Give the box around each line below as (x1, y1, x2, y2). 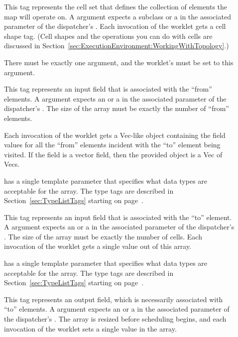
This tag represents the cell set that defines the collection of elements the (4, 1, 228, 11)
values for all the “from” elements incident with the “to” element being (4, 139, 221, 150)
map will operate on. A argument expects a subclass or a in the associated (4, 11, 231, 21)
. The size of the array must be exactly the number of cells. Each (4, 231, 202, 241)
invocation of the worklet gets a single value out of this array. (4, 241, 192, 251)
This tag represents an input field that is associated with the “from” (4, 84, 212, 94)
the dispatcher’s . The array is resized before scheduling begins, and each (4, 314, 227, 324)
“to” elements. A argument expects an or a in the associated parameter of (4, 304, 230, 314)
